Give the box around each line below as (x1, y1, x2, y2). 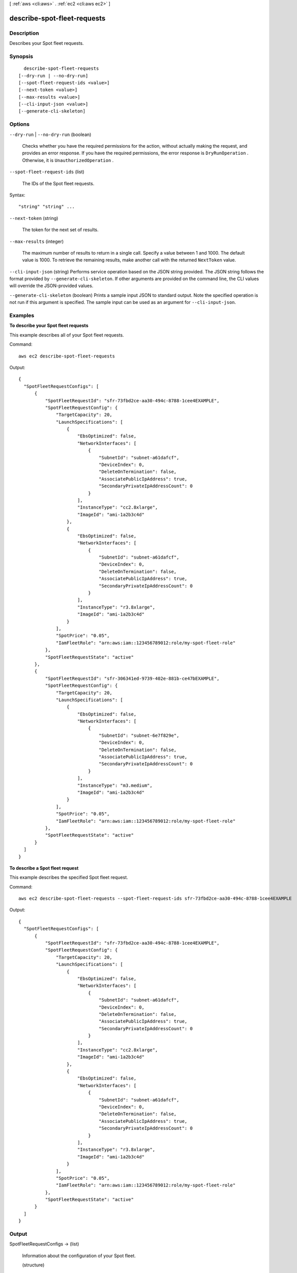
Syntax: (9, 191, 25, 198)
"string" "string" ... (18, 204, 75, 210)
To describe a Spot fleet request (9, 865, 79, 871)
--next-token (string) (9, 215, 58, 221)
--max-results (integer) (9, 238, 64, 244)
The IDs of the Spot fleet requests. (22, 180, 95, 186)
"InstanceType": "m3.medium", (77, 782, 153, 788)
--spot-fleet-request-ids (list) (9, 169, 85, 175)
